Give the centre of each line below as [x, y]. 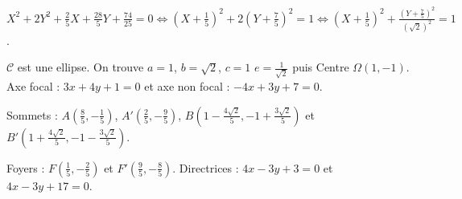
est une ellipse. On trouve [80, 67]
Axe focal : [33, 86]
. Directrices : [206, 167]
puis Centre [321, 67]
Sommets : [32, 114]
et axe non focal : [187, 86]
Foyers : [26, 167]
